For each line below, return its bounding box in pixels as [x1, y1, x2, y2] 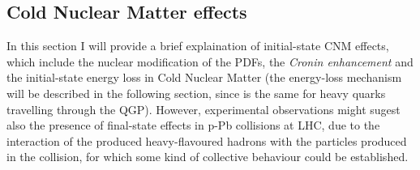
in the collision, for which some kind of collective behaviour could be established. [6, 148, 409, 165]
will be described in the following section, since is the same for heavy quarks [6, 84, 386, 101]
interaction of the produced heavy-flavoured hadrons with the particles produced [6, 132, 407, 149]
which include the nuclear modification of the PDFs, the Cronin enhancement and [6, 53, 414, 70]
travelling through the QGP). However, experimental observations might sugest [6, 100, 401, 117]
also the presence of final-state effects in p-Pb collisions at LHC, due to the [6, 117, 380, 134]
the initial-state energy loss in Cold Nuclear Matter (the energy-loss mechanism [6, 69, 402, 86]
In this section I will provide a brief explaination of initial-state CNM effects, [6, 37, 389, 54]
